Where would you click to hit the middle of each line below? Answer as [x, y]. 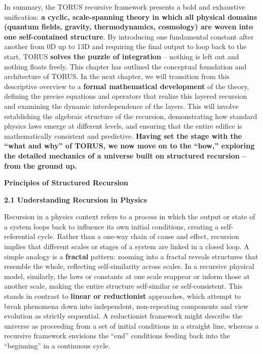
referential [20, 236]
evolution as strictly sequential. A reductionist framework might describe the [123, 316]
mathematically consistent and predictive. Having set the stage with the [123, 135]
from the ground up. [41, 165]
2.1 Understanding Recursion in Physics [76, 199]
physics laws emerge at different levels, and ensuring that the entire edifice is [123, 126]
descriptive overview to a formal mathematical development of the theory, [127, 86]
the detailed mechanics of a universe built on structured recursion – [125, 155]
